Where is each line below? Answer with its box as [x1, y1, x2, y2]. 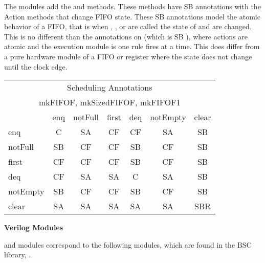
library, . [4, 249, 31, 260]
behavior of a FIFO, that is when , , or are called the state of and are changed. [4, 21, 252, 32]
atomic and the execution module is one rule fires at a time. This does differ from [4, 41, 260, 52]
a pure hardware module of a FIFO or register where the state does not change [4, 51, 252, 61]
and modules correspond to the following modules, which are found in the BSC [4, 239, 252, 250]
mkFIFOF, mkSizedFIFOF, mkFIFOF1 [38, 96, 181, 108]
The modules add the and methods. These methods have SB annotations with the [4, 1, 261, 11]
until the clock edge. [4, 61, 68, 72]
